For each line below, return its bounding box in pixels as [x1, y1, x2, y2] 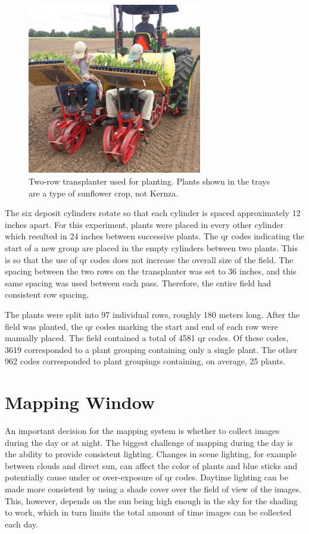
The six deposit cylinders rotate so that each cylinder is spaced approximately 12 [5, 207, 301, 219]
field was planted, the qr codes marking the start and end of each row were [5, 320, 278, 332]
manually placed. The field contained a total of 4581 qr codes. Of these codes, [5, 332, 289, 344]
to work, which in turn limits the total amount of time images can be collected [5, 506, 292, 519]
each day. [5, 517, 38, 530]
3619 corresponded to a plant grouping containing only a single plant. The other [5, 343, 298, 355]
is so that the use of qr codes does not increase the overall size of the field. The [5, 253, 294, 266]
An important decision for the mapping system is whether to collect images [5, 424, 280, 436]
